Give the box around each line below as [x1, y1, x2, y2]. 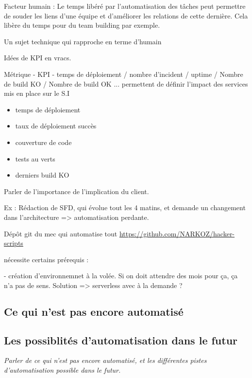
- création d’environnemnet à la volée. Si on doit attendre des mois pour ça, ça [4, 270, 238, 281]
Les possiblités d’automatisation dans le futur [4, 332, 238, 347]
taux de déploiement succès [15, 121, 97, 131]
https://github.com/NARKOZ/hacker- [119, 228, 235, 238]
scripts [4, 238, 23, 248]
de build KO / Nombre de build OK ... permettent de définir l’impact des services [4, 78, 248, 89]
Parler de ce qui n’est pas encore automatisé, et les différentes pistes [4, 355, 207, 365]
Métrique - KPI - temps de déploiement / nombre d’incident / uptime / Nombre [4, 69, 243, 79]
